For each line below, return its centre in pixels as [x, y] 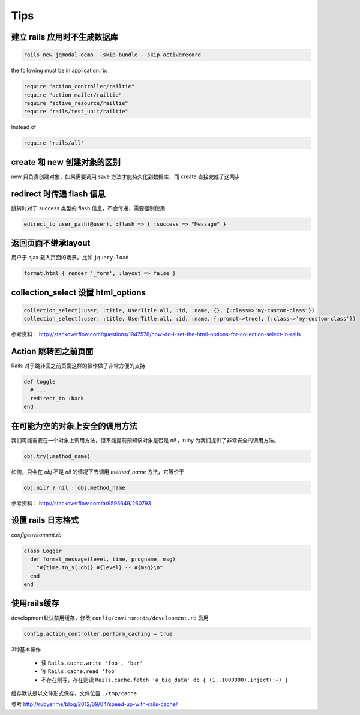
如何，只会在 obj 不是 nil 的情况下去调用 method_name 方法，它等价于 [98, 472]
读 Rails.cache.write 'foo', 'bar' [92, 663]
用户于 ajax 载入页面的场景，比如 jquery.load [70, 258]
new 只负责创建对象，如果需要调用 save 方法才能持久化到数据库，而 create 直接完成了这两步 [125, 176]
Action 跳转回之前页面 [52, 351]
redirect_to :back [57, 398]
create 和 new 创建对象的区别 [66, 162]
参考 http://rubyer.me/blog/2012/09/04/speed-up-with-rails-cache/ [94, 704]
